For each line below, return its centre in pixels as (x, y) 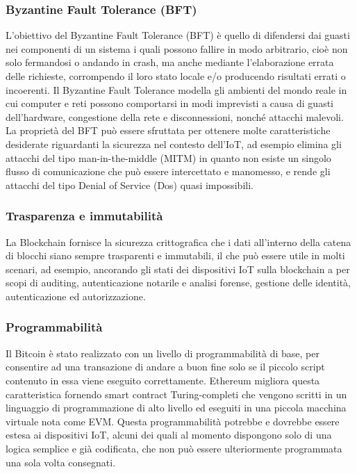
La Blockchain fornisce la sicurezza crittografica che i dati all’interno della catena (178, 242)
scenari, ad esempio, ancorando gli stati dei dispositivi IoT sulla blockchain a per (178, 269)
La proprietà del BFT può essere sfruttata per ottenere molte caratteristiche (168, 130)
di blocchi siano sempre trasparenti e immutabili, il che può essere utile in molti (175, 255)
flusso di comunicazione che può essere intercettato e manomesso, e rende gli (168, 171)
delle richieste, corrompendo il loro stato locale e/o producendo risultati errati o (176, 76)
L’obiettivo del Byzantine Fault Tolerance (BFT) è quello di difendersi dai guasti (178, 35)
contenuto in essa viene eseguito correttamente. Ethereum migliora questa (163, 380)
